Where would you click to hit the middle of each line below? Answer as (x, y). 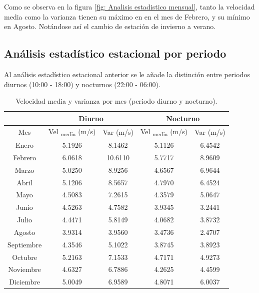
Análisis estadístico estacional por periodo (115, 53)
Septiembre (25, 244)
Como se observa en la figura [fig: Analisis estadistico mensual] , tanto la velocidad (129, 7)
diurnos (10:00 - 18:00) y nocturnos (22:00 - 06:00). (82, 84)
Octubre (24, 257)
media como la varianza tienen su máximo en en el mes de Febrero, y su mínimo (127, 16)
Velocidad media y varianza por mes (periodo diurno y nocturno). (116, 101)
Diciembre (24, 282)
